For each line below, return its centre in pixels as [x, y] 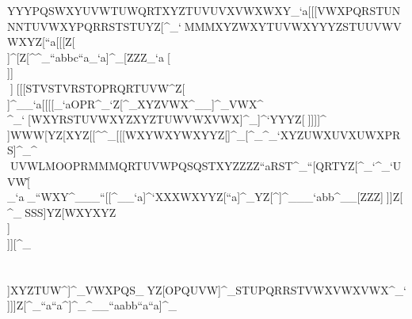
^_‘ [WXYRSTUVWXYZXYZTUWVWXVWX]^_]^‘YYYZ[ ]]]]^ [167, 119]
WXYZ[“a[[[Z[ [41, 42]
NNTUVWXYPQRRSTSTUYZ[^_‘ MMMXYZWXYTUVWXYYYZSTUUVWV [204, 26]
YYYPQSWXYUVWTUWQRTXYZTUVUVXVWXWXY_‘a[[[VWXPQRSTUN [204, 10]
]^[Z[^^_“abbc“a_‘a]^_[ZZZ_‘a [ [89, 57]
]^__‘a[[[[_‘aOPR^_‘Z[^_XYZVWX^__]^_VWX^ [135, 103]
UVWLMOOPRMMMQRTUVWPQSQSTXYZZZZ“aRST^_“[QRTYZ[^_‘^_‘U [204, 165]
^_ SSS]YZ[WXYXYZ [62, 212]
